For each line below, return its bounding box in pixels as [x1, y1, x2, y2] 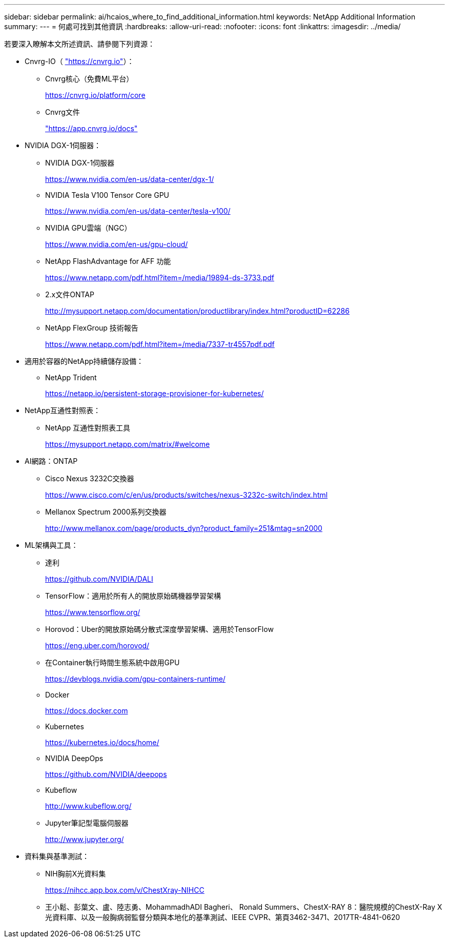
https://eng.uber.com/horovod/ [45, 641, 150, 650]
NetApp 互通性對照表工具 [45, 423, 131, 432]
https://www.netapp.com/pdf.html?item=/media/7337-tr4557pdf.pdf [45, 340, 275, 349]
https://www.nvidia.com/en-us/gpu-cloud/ [45, 240, 188, 249]
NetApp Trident [45, 373, 97, 382]
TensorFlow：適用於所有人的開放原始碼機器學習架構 [45, 591, 221, 600]
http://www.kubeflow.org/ [45, 802, 132, 810]
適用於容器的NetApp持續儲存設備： [25, 357, 144, 365]
